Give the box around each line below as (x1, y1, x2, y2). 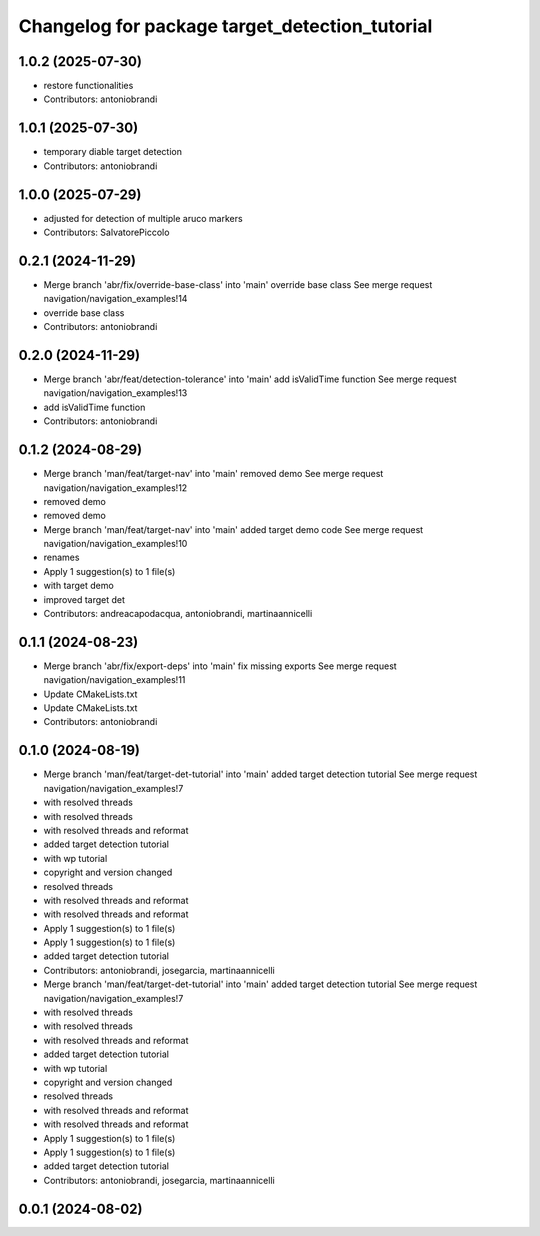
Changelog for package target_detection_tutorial (18, 15, 433, 37)
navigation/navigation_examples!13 (43, 387, 188, 399)
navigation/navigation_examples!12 (43, 481, 188, 494)
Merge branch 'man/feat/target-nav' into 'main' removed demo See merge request (43, 468, 384, 480)
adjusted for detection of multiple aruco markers (43, 212, 244, 224)
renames (43, 551, 80, 564)
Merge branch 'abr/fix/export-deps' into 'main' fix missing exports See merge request (43, 660, 397, 672)
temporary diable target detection (43, 146, 182, 158)
